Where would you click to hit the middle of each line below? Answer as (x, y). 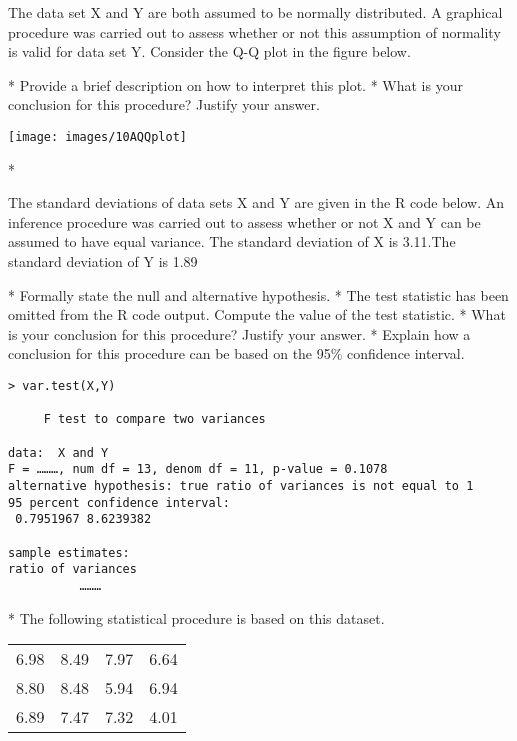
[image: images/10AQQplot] (97, 136)
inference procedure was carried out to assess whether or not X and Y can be (244, 221)
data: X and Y (58, 452)
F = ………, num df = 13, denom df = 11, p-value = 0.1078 (198, 469)
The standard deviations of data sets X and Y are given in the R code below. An (256, 202)
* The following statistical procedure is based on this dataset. (196, 617)
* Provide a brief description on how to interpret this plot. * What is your (235, 84)
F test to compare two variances (154, 419)
